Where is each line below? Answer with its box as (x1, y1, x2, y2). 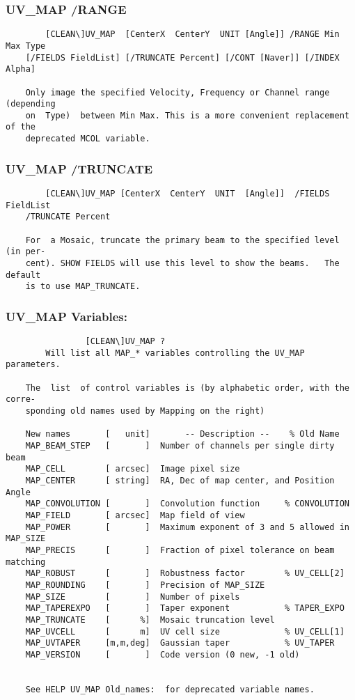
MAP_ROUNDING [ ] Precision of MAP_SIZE (25, 580, 265, 590)
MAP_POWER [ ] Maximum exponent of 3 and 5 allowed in (25, 522, 349, 532)
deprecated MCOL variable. (25, 134, 150, 144)
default (6, 270, 41, 280)
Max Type (6, 40, 46, 51)
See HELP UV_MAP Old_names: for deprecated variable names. (25, 684, 315, 694)
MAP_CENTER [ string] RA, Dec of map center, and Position (25, 476, 335, 485)
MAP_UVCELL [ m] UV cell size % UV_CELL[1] (25, 626, 345, 637)
